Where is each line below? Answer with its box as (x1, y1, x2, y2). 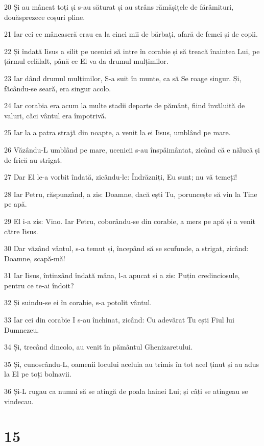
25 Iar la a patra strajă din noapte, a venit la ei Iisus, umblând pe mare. (4, 127, 231, 138)
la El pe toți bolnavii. (4, 368, 71, 379)
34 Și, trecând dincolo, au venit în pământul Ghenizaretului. (4, 341, 193, 352)
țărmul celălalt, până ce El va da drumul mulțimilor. (4, 56, 169, 66)
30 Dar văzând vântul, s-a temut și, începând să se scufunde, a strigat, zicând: (4, 243, 249, 254)
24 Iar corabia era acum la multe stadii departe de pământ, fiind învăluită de (4, 100, 245, 111)
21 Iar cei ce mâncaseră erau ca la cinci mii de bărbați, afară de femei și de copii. (4, 29, 258, 39)
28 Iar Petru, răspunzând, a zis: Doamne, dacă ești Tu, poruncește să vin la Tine (4, 188, 257, 199)
